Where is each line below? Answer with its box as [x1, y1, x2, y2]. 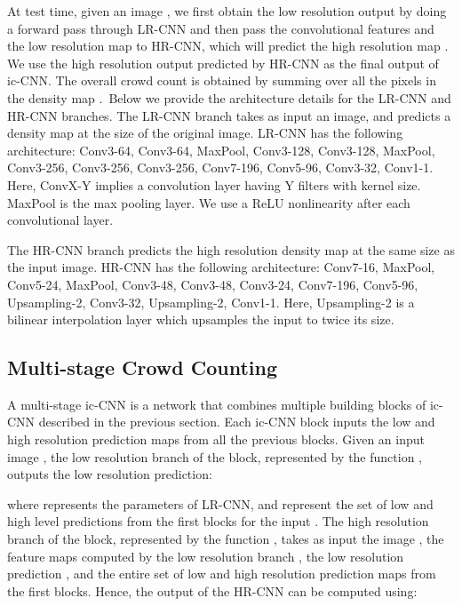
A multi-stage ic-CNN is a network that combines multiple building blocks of [7, 395, 426, 413]
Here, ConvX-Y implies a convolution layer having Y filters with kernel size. [7, 175, 421, 194]
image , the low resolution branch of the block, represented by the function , [7, 447, 422, 466]
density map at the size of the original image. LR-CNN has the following [7, 124, 403, 142]
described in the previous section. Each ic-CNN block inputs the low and [38, 412, 435, 431]
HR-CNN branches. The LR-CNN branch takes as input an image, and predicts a [7, 106, 451, 124]
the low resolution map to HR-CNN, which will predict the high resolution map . [7, 36, 449, 55]
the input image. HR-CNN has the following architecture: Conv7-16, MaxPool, [7, 258, 435, 276]
